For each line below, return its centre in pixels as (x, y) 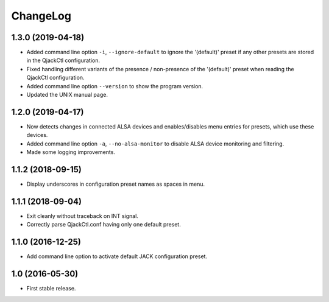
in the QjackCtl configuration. (63, 60)
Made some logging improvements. (71, 152)
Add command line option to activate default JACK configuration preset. (117, 256)
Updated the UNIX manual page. (67, 95)
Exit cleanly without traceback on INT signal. (82, 216)
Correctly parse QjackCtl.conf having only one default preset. (104, 225)
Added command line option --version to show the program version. (115, 86)
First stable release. (51, 289)
